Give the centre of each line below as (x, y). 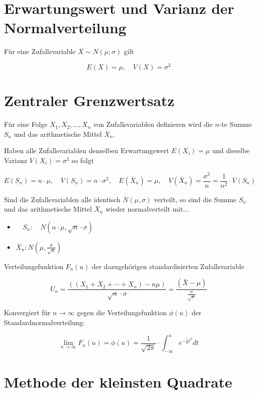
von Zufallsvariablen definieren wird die (153, 124)
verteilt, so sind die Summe (195, 199)
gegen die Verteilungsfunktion (122, 312)
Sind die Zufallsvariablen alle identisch (62, 199)
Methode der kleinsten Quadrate (118, 382)
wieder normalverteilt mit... (147, 209)
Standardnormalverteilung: (45, 322)
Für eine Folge (26, 124)
